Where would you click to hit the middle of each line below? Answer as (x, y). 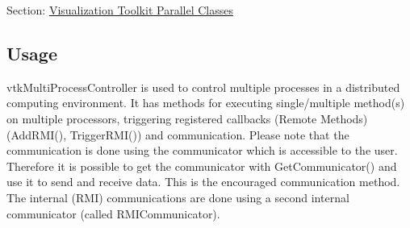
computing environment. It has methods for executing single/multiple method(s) (206, 103)
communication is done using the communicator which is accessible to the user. (202, 150)
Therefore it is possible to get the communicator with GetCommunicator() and (202, 166)
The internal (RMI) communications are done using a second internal (178, 197)
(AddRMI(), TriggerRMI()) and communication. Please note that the (178, 134)
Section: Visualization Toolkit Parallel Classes (120, 10)
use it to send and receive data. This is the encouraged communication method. (203, 182)
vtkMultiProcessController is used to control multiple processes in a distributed (203, 87)
